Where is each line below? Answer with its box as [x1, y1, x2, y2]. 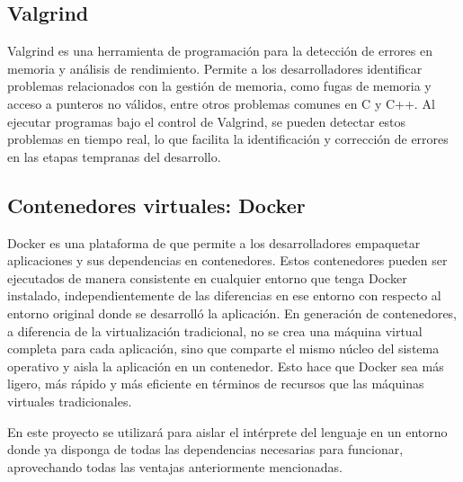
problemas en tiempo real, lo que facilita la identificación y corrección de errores [7, 129, 449, 148]
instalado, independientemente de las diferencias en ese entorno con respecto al [7, 286, 441, 305]
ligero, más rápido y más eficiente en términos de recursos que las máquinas [7, 374, 424, 393]
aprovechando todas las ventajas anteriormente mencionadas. [7, 457, 343, 476]
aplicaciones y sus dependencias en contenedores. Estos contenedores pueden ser [7, 251, 448, 270]
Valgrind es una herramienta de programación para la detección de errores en [7, 41, 433, 60]
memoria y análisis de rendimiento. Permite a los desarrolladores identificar [7, 58, 423, 77]
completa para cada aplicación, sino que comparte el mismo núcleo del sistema [7, 339, 440, 358]
